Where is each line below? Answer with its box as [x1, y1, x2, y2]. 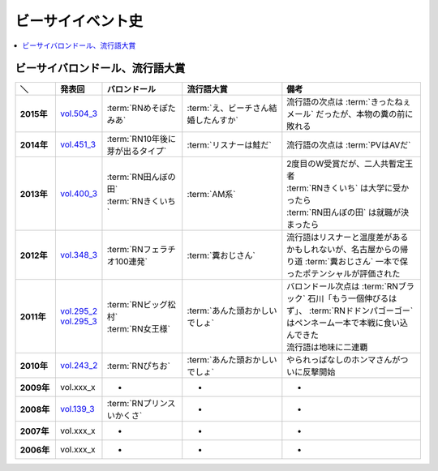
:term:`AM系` [187, 189, 236, 200]
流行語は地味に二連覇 [286, 341, 368, 353]
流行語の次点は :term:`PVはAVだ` [286, 139, 411, 151]
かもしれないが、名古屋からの [286, 244, 401, 255]
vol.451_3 [59, 139, 97, 150]
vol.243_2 [59, 360, 98, 371]
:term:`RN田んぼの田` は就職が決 [286, 207, 410, 218]
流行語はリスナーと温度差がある [286, 232, 409, 243]
